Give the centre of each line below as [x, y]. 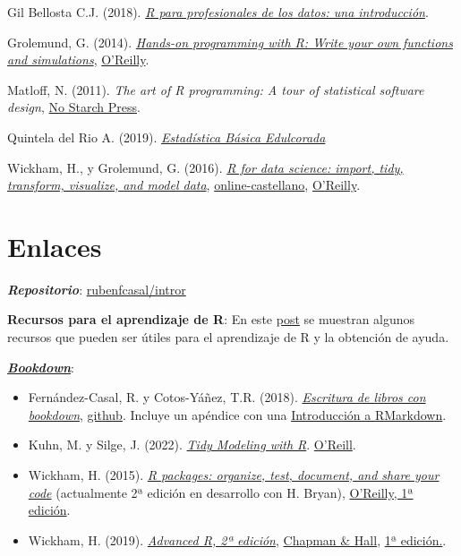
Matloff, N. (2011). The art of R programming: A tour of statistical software [216, 89]
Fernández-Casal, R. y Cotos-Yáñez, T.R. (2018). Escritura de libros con [227, 397]
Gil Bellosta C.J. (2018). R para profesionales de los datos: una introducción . [218, 12]
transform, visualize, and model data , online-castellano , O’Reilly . [184, 185]
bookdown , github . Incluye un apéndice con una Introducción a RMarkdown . [237, 414]
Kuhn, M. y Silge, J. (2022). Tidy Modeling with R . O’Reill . [192, 445]
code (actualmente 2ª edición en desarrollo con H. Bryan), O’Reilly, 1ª [221, 492]
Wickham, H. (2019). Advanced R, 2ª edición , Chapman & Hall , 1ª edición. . [237, 539]
